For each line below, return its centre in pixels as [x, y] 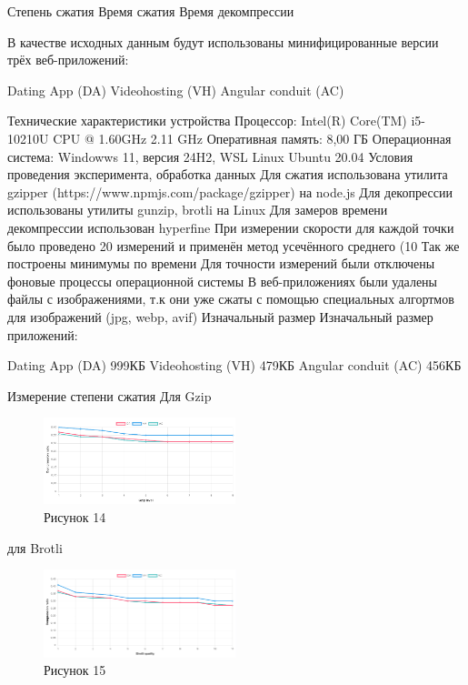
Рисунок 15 [75, 670]
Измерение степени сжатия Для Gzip [110, 395]
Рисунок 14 [75, 516]
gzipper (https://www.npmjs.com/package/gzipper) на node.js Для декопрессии [230, 191]
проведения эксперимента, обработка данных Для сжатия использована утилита [228, 174]
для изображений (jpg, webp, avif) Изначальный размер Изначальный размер [220, 316]
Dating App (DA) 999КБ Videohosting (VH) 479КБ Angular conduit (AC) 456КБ [234, 365]
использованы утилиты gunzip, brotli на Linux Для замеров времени [198, 210]
